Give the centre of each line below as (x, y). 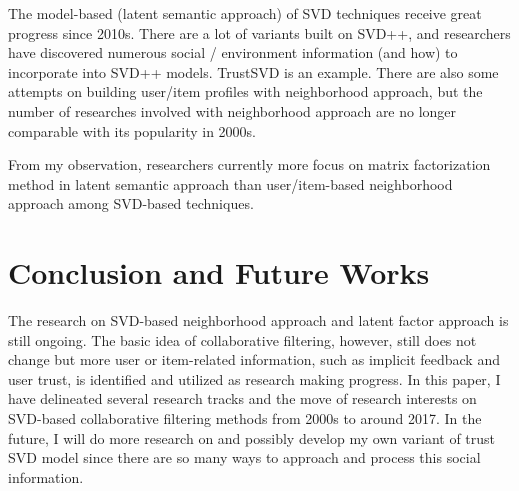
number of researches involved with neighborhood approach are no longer (232, 110)
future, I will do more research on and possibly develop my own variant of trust (252, 437)
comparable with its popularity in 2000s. (132, 130)
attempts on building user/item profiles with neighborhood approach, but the (245, 91)
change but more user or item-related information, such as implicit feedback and (254, 359)
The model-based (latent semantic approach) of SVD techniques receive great (245, 13)
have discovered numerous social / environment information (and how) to (233, 52)
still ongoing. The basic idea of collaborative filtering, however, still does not (242, 339)
